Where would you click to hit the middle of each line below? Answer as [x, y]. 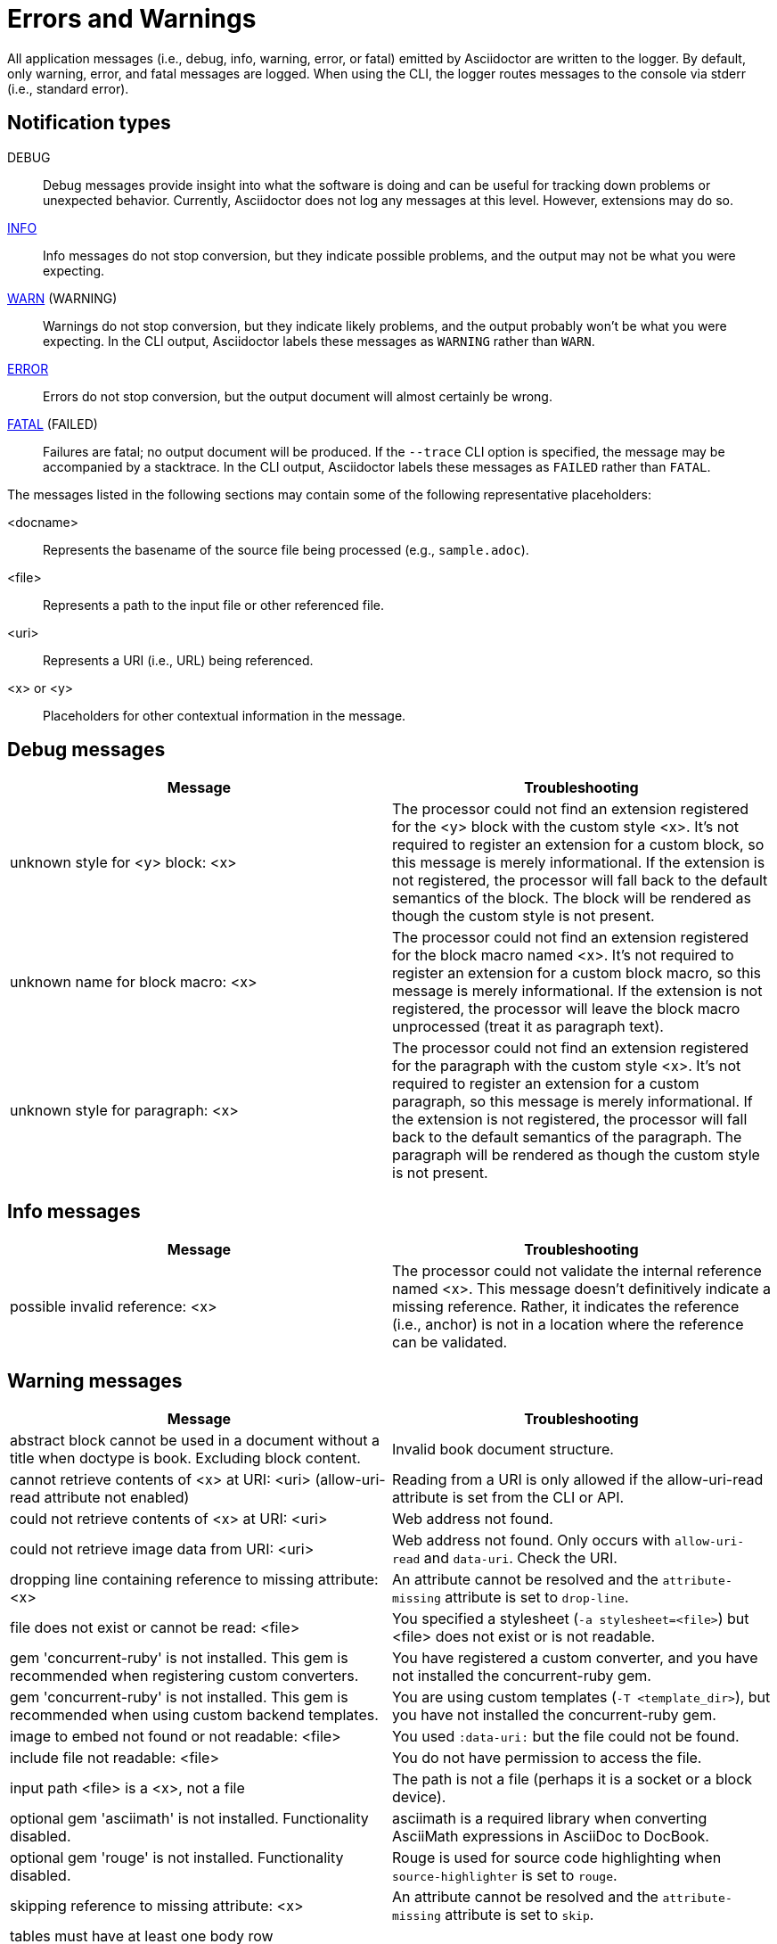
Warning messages [95, 1380]
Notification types [89, 123]
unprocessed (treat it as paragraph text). [528, 1027]
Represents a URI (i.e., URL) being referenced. [178, 660]
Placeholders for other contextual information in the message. [225, 715]
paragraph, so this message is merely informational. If [573, 1102]
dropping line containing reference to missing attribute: [194, 1580]
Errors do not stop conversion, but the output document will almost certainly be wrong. [298, 396]
